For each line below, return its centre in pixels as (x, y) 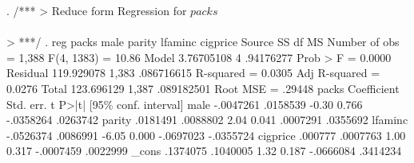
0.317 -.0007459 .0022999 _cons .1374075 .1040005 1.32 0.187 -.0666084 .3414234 (204, 151)
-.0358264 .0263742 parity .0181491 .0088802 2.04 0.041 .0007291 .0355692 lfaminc (207, 120)
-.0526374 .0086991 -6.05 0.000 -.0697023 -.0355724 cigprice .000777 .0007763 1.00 (206, 135)
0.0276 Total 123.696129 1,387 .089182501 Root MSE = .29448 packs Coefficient (203, 88)
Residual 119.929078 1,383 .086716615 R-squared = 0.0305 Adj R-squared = (193, 73)
